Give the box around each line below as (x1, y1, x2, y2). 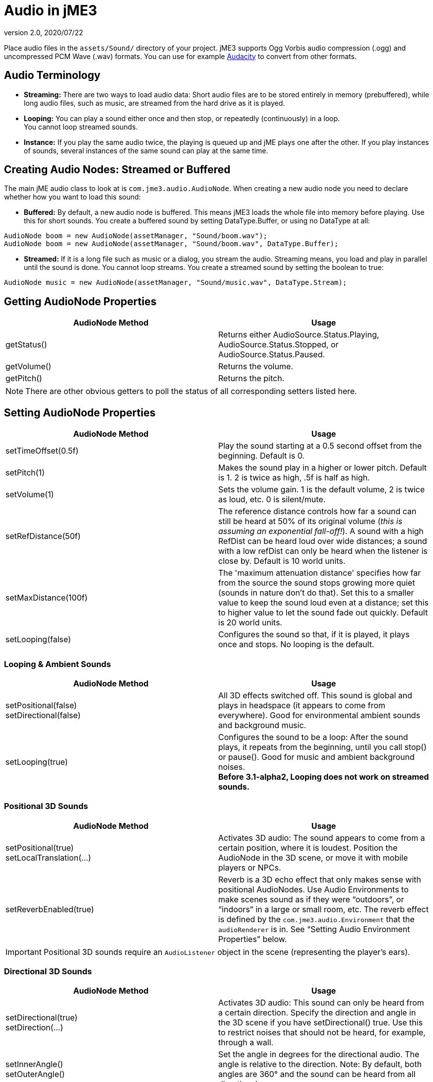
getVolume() (5, 361, 52, 372)
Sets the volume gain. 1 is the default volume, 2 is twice (218, 484, 425, 495)
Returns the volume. (218, 361, 293, 372)
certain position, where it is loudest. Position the (218, 842, 398, 853)
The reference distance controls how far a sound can (218, 506, 417, 517)
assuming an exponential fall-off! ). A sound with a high (218, 526, 424, 537)
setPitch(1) (5, 468, 45, 478)
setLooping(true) (5, 756, 68, 767)
